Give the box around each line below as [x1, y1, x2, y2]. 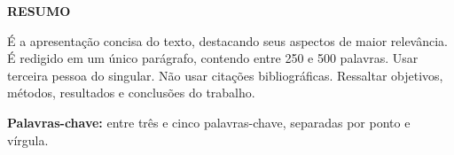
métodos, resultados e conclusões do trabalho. [7, 83, 255, 102]
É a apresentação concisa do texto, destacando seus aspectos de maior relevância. [7, 31, 448, 50]
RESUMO [7, 2, 71, 19]
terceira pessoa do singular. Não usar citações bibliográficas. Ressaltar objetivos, [7, 66, 443, 84]
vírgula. [7, 130, 49, 149]
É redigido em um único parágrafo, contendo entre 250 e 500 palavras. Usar [7, 49, 419, 67]
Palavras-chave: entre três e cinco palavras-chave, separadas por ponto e [7, 112, 411, 131]
